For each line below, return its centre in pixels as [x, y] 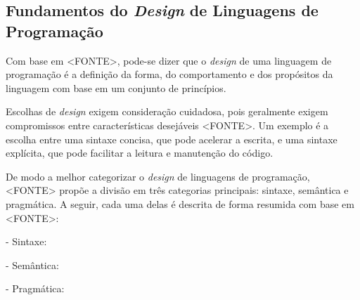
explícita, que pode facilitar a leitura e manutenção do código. [140, 153]
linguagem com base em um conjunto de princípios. [116, 87]
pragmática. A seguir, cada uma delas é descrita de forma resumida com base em [180, 203]
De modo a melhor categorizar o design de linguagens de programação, [158, 176]
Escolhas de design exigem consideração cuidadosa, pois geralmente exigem [167, 111]
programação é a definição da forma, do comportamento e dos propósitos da [169, 74]
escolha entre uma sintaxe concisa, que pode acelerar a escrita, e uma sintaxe [172, 139]
